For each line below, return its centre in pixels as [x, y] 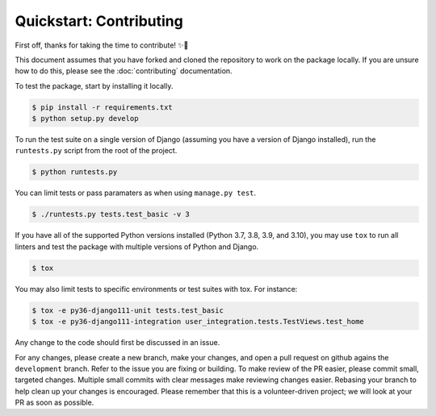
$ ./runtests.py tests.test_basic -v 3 [111, 214]
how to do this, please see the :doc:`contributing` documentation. [124, 71]
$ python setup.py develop [85, 119]
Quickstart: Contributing [99, 21]
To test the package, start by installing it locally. [94, 85]
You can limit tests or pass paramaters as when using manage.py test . [136, 193]
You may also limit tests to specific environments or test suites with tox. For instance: [156, 289]
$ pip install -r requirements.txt [102, 107]
